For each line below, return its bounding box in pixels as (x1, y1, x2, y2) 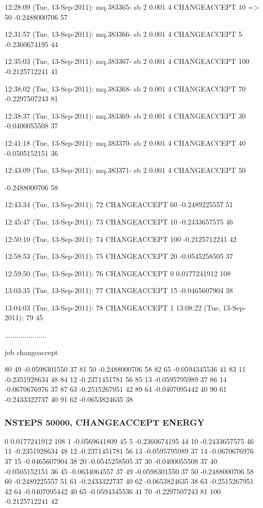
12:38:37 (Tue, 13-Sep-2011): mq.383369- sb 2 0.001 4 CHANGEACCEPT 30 (5, 110, 246, 121)
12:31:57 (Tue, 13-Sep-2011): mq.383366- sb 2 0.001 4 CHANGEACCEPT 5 (5, 29, 242, 39)
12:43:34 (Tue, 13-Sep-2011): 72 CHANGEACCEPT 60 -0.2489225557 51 (5, 199, 233, 210)
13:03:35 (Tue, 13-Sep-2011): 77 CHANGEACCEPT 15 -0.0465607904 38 (5, 285, 233, 296)
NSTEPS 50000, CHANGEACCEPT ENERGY (5, 415, 205, 428)
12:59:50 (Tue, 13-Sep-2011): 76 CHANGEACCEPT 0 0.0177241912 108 (5, 268, 231, 278)
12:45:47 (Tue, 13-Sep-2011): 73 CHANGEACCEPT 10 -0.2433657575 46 (5, 216, 233, 227)
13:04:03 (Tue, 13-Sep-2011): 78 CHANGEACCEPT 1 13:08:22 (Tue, (5, 302, 221, 313)
